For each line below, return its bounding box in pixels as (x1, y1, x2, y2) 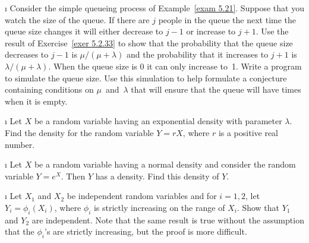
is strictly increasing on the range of (93, 201, 225, 213)
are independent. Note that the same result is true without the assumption (31, 213, 304, 226)
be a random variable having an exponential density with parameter (34, 115, 282, 127)
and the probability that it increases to (126, 48, 269, 61)
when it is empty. (5, 94, 68, 107)
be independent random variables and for (67, 190, 217, 202)
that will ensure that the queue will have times (131, 83, 301, 96)
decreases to (5, 48, 49, 61)
